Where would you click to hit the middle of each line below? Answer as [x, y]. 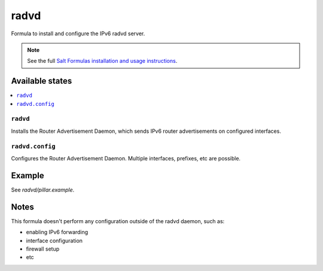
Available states [42, 81]
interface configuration [54, 240]
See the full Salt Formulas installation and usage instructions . [102, 61]
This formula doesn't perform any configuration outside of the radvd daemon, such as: [118, 221]
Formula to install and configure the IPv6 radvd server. [78, 34]
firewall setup [43, 249]
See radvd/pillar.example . [43, 190]
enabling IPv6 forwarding [57, 232]
